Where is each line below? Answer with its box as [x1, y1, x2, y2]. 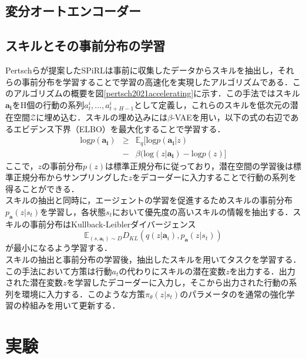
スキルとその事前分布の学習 [5, 36, 166, 55]
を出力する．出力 [229, 264, 295, 277]
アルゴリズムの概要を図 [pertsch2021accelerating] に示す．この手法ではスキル [13, 87, 300, 99]
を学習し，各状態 [40, 206, 106, 217]
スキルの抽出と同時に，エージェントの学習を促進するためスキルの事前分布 [5, 194, 293, 206]
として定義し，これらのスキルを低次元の [134, 98, 290, 110]
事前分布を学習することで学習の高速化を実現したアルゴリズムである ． [21, 75, 293, 88]
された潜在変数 [5, 276, 63, 288]
